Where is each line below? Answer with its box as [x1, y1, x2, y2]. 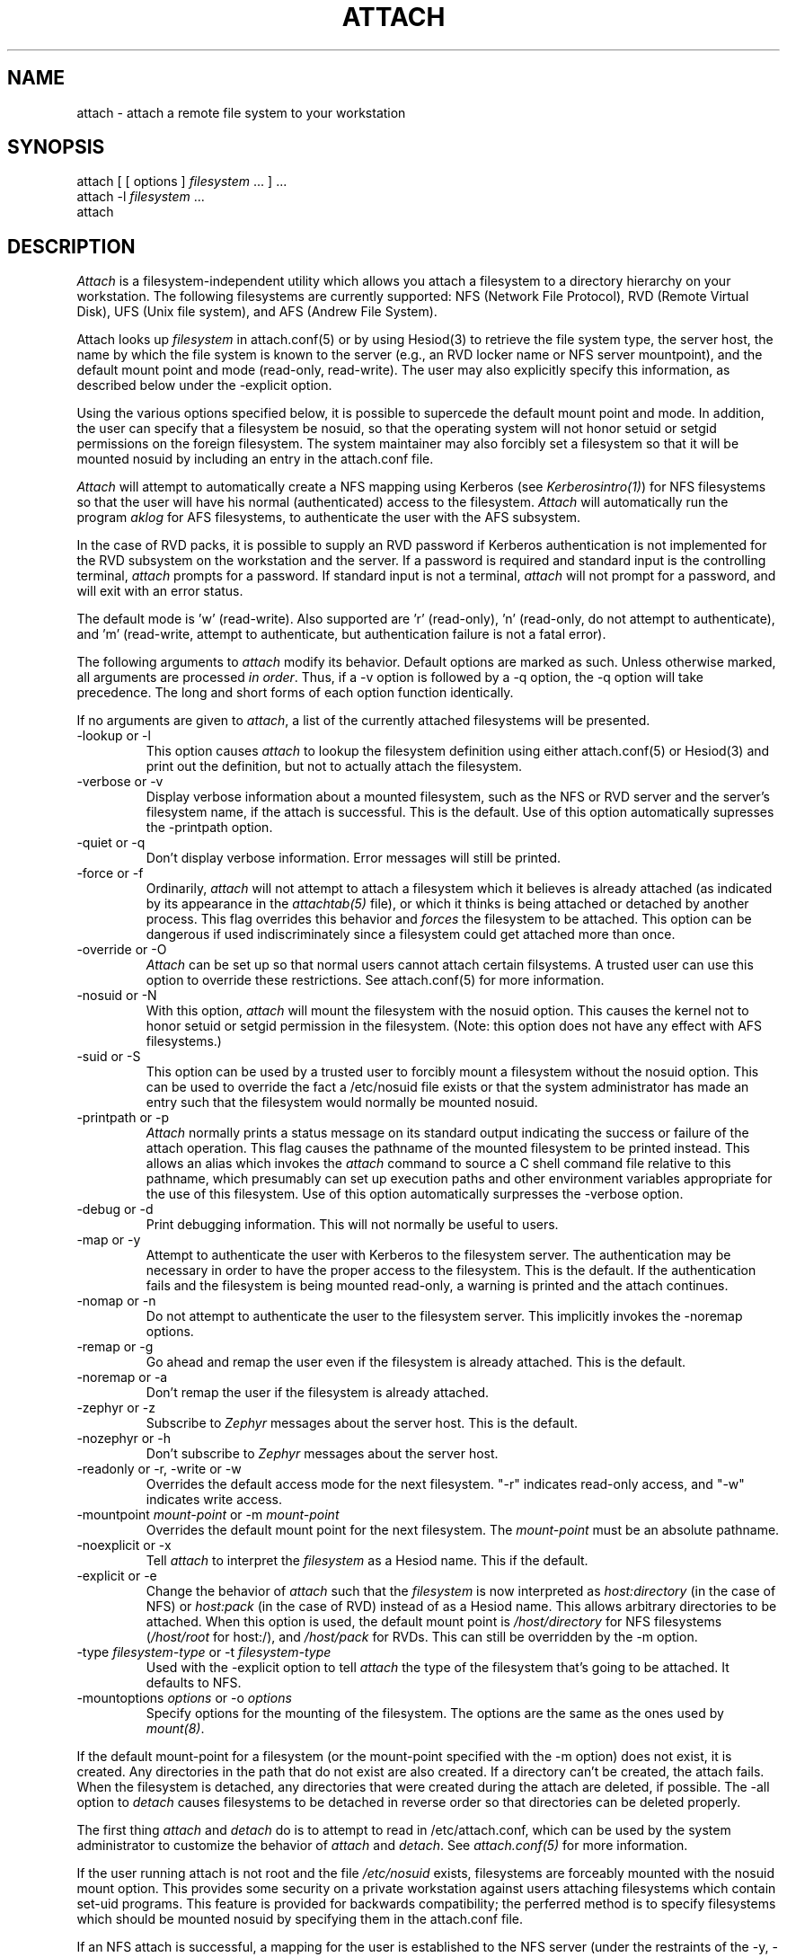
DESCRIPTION [7, 235, 136, 258]
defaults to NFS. [146, 1675, 242, 1691]
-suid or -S [76, 1049, 141, 1065]
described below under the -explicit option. [76, 377, 332, 394]
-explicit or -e [76, 1568, 157, 1584]
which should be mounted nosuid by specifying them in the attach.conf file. [76, 1911, 524, 1927]
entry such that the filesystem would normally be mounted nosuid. [146, 1094, 538, 1111]
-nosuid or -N [76, 987, 157, 1004]
